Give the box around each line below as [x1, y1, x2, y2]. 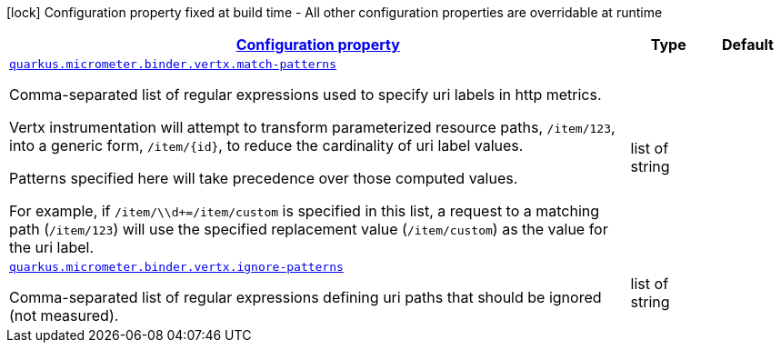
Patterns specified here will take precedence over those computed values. [9, 169, 518, 187]
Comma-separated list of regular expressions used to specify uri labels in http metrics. [9, 85, 602, 104]
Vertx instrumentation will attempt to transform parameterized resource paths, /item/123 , [9, 118, 616, 136]
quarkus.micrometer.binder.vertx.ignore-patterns [9, 260, 344, 274]
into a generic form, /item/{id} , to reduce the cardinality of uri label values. [9, 136, 524, 155]
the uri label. [9, 238, 95, 256]
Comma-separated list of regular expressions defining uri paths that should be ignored [9, 288, 602, 306]
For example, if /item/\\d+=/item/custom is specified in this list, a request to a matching [9, 202, 600, 220]
